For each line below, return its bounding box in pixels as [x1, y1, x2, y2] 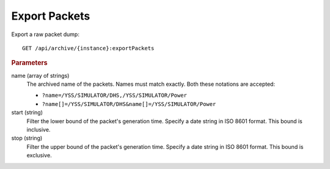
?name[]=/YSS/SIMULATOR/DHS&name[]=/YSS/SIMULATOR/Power [42, 100, 216, 107]
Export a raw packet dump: [11, 31, 79, 38]
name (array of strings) [11, 72, 70, 79]
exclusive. [26, 152, 52, 159]
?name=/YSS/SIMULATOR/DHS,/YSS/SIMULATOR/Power [42, 92, 188, 99]
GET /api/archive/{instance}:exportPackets [22, 45, 155, 51]
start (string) [11, 109, 43, 116]
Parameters [11, 59, 48, 67]
